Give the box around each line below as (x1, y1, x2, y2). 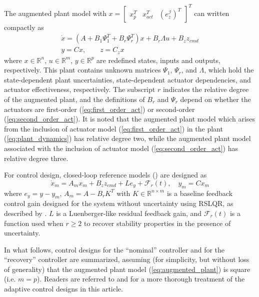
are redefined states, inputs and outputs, (96, 54, 220, 65)
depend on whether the (180, 93, 251, 104)
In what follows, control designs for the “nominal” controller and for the (4, 244, 225, 254)
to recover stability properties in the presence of (84, 217, 231, 228)
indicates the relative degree (162, 84, 249, 94)
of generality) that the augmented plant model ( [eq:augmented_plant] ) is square (4, 263, 250, 274)
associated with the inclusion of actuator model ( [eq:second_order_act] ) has (4, 142, 238, 153)
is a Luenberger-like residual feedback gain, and (56, 207, 202, 218)
